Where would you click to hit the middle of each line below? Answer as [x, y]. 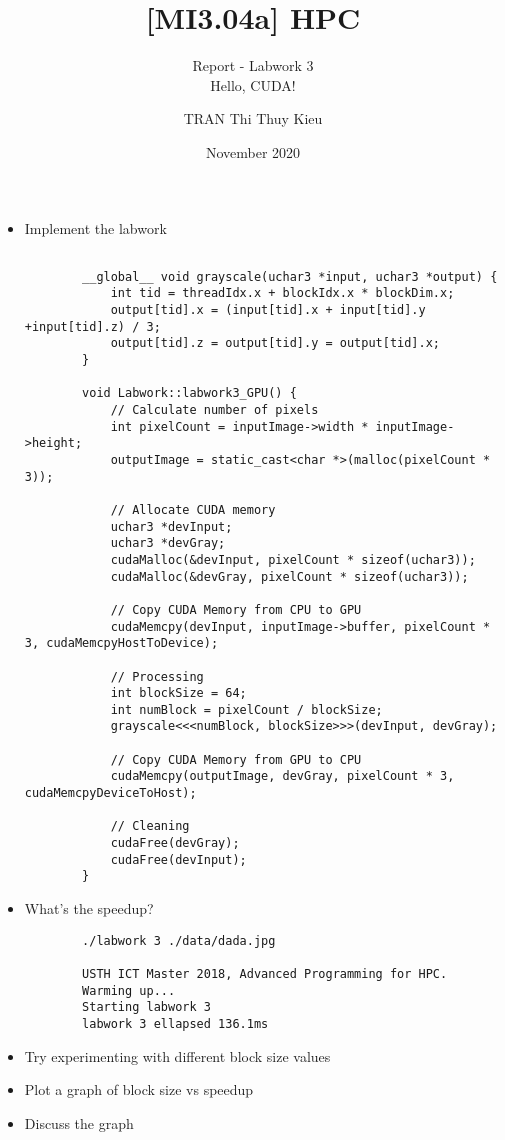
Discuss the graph [79, 1122]
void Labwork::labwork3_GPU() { [189, 393]
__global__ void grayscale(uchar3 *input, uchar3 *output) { [290, 276]
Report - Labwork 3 [253, 65]
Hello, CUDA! [253, 84]
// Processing [157, 676]
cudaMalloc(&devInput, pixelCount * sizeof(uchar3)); [293, 559]
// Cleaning [150, 826]
